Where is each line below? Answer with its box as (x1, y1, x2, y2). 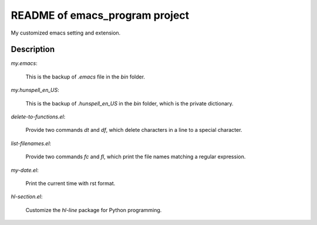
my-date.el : (11, 166, 39, 173)
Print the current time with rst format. (25, 179, 116, 187)
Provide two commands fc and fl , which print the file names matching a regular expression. (25, 153, 246, 161)
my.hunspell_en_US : (11, 87, 59, 94)
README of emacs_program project (11, 9, 190, 22)
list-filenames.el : (11, 139, 52, 146)
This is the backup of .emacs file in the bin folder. (25, 73, 146, 80)
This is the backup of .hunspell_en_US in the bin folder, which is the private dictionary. (25, 100, 234, 107)
